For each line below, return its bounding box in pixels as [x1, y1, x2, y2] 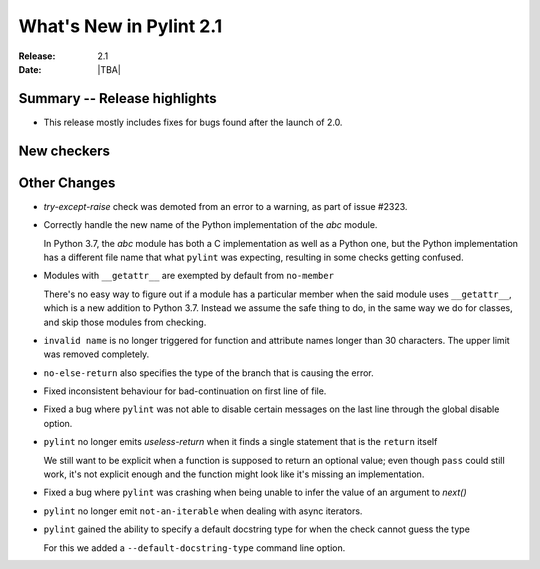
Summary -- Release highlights [18, 90, 217, 107]
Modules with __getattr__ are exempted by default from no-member [43, 270, 335, 282]
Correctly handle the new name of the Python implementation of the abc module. [43, 219, 378, 231]
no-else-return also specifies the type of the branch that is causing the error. [43, 366, 374, 379]
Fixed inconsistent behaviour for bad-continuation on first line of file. [43, 385, 327, 397]
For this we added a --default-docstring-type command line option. [43, 541, 346, 554]
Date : [18, 63, 42, 75]
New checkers [18, 142, 110, 159]
